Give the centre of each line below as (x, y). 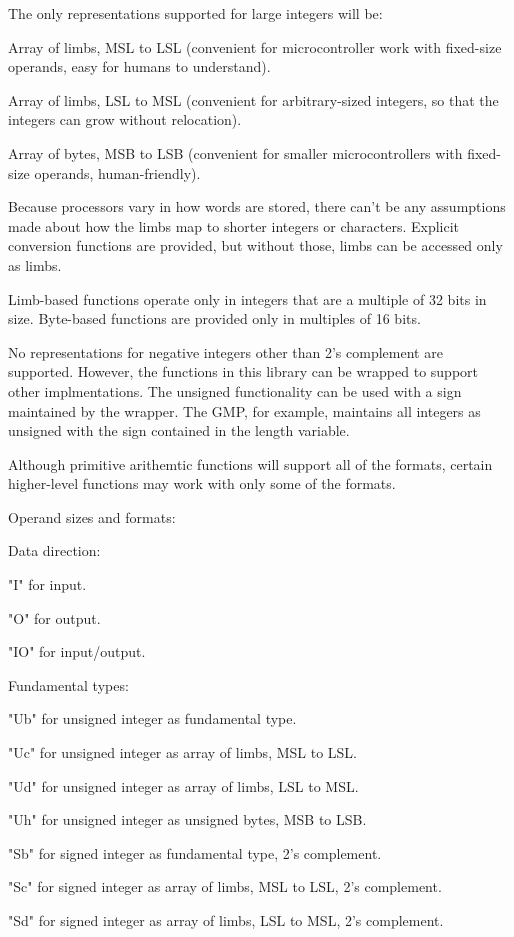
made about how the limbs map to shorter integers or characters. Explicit (234, 225)
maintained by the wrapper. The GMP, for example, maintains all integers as (244, 410)
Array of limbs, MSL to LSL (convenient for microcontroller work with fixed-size (255, 46)
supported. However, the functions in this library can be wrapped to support (243, 371)
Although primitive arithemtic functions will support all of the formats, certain (250, 463)
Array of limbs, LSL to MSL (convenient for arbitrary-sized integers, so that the (253, 99)
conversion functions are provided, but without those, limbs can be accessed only (255, 245)
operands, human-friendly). (117, 172)
